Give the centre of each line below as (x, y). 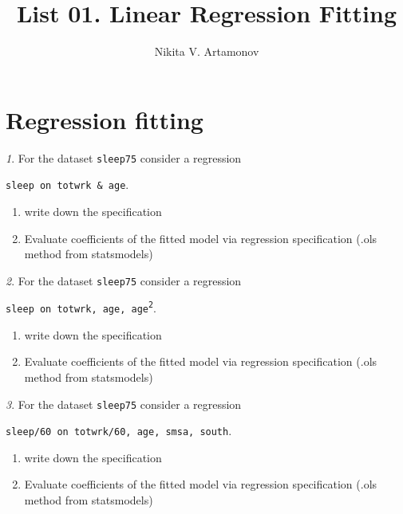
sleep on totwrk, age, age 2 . (81, 308)
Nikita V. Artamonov (207, 51)
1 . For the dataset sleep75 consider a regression (124, 157)
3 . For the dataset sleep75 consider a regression (124, 404)
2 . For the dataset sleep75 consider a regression (124, 280)
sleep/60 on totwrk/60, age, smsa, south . (119, 431)
